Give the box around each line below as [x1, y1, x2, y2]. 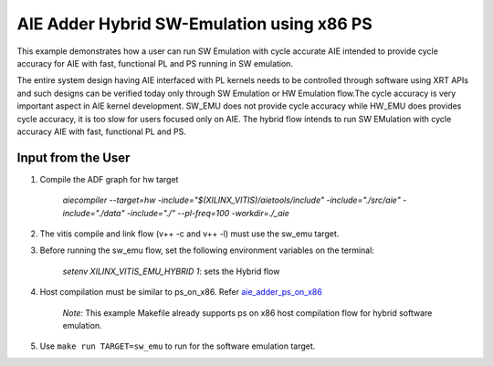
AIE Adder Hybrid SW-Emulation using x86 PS [16, 14, 373, 34]
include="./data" [62, 207, 125, 218]
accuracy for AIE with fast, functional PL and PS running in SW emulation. [16, 58, 294, 68]
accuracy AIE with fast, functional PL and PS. [16, 126, 186, 137]
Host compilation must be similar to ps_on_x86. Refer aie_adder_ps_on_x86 [39, 287, 323, 298]
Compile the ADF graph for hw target [39, 173, 179, 184]
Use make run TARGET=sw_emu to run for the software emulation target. [39, 340, 316, 351]
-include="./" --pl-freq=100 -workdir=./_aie [126, 207, 289, 218]
